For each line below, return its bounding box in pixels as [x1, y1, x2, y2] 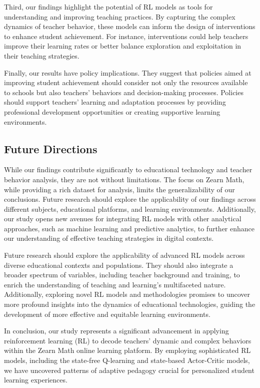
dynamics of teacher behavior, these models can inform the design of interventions [4, 21, 255, 32]
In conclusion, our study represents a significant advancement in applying [4, 325, 229, 336]
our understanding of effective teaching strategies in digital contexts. [4, 233, 214, 243]
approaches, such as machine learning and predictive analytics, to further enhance [4, 223, 255, 233]
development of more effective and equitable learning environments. [4, 308, 210, 319]
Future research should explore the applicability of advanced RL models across [4, 250, 245, 260]
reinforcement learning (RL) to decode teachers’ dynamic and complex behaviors [4, 335, 251, 345]
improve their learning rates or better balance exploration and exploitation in [4, 41, 241, 51]
